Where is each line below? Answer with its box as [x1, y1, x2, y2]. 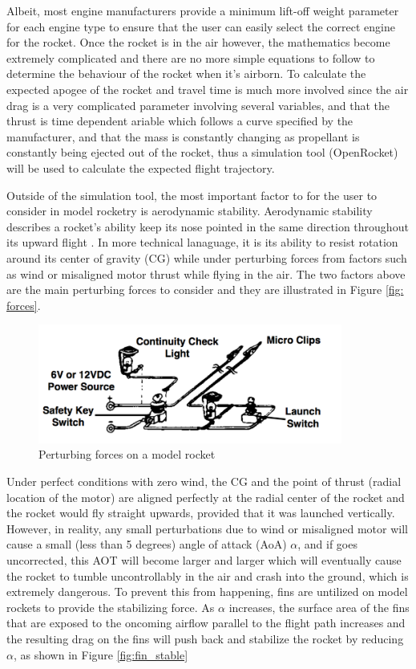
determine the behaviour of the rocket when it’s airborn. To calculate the [6, 65, 366, 82]
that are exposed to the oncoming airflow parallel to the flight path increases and [6, 614, 406, 631]
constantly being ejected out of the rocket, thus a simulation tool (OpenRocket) [6, 144, 398, 161]
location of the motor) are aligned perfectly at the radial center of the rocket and [6, 488, 405, 505]
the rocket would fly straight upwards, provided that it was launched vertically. [6, 504, 395, 521]
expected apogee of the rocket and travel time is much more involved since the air [6, 80, 409, 97]
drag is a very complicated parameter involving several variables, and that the [6, 96, 390, 113]
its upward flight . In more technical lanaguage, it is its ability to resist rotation [6, 234, 398, 251]
